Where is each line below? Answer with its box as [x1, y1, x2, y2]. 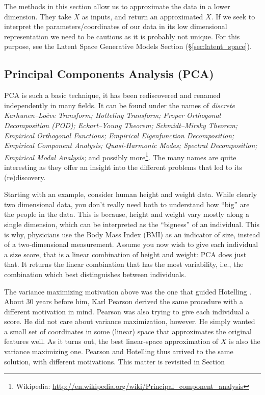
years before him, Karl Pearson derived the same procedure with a [36, 296, 243, 307]
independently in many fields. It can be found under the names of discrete [4, 100, 235, 110]
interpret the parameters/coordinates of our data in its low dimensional [4, 21, 227, 32]
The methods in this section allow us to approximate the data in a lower [4, 1, 230, 11]
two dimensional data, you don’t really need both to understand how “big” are [4, 199, 250, 209]
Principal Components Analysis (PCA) [4, 66, 214, 82]
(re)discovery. [4, 171, 46, 182]
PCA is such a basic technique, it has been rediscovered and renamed [4, 90, 221, 101]
